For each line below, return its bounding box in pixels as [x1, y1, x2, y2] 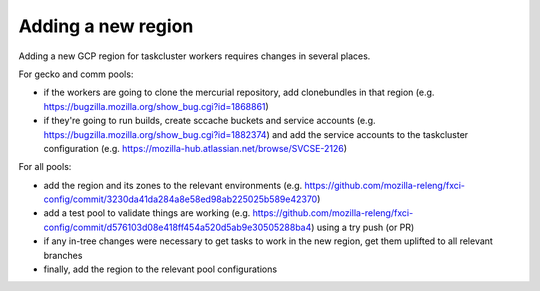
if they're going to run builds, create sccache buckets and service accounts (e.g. [43, 115, 376, 127]
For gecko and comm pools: [18, 68, 134, 80]
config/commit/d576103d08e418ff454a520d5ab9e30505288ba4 [43, 221, 312, 233]
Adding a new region [18, 15, 194, 37]
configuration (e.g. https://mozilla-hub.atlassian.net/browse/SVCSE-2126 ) [43, 142, 348, 154]
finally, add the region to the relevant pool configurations [43, 263, 278, 275]
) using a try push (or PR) [311, 221, 415, 233]
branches [43, 249, 83, 261]
